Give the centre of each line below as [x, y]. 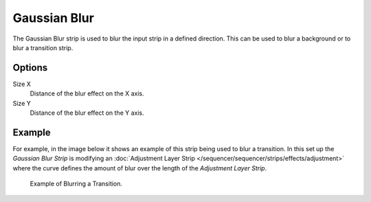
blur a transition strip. [43, 47]
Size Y [22, 103]
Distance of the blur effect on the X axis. [87, 93]
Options [30, 68]
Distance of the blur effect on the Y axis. [87, 113]
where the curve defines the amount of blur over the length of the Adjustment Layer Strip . [140, 168]
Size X [22, 84]
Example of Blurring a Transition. [76, 184]
